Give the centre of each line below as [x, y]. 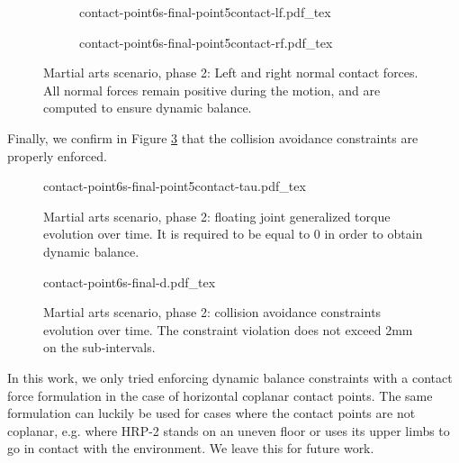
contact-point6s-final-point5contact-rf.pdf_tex [206, 42]
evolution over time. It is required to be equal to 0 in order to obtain [233, 234]
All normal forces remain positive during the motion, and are [212, 90]
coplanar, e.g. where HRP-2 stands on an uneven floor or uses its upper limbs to [229, 430]
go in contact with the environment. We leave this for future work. [191, 448]
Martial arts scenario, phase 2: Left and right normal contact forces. [231, 73]
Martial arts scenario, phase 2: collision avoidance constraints [212, 312]
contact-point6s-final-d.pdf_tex [130, 281]
